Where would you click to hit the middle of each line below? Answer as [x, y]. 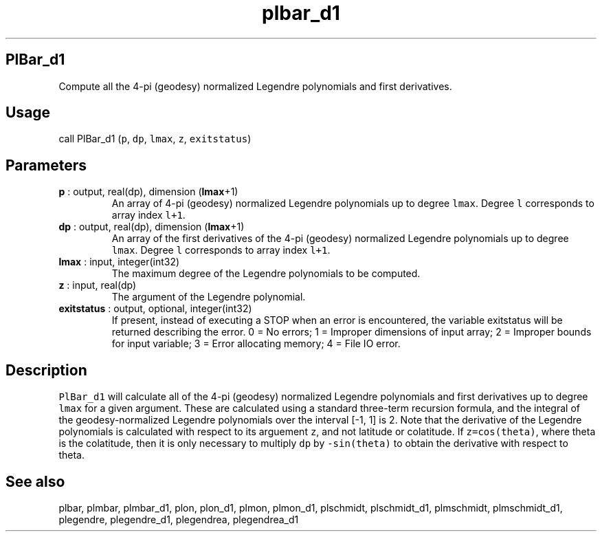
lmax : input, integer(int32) [119, 262]
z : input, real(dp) [98, 285]
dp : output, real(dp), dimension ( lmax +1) [152, 227]
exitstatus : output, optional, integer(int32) [155, 309]
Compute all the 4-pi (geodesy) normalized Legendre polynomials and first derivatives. [255, 86]
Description [46, 370]
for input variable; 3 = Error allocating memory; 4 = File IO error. [256, 344]
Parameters [46, 165]
